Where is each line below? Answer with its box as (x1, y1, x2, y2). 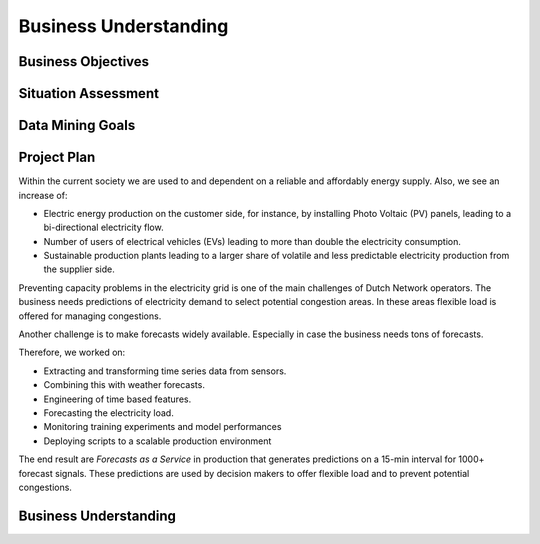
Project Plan (18, 149, 96, 166)
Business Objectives (18, 53, 150, 70)
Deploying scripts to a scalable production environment (43, 435, 272, 447)
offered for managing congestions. (18, 310, 162, 322)
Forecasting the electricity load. (43, 406, 174, 419)
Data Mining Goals (18, 117, 136, 134)
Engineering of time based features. (43, 393, 192, 405)
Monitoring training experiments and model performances (43, 421, 282, 433)
